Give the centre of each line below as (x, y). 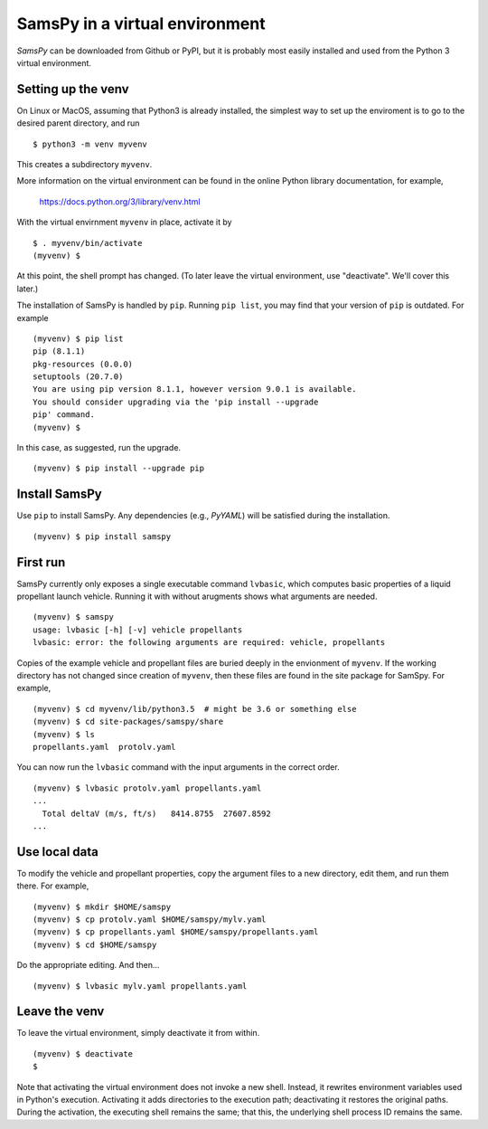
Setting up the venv (73, 89)
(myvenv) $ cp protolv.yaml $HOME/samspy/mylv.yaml (150, 919)
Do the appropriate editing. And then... (88, 965)
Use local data (58, 852)
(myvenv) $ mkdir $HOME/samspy (102, 906)
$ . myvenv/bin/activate (88, 243)
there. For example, (53, 886)
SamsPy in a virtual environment (141, 24)
